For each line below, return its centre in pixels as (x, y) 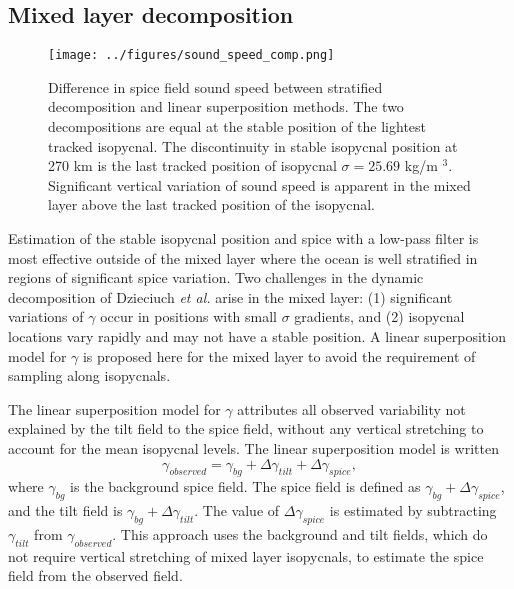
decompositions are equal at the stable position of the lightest (237, 126)
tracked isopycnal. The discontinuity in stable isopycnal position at (253, 145)
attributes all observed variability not (351, 408)
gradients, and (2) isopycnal (379, 316)
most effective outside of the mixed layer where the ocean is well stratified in (243, 257)
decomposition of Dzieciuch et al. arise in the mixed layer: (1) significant (230, 296)
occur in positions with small (188, 316)
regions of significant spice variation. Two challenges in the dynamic (216, 277)
